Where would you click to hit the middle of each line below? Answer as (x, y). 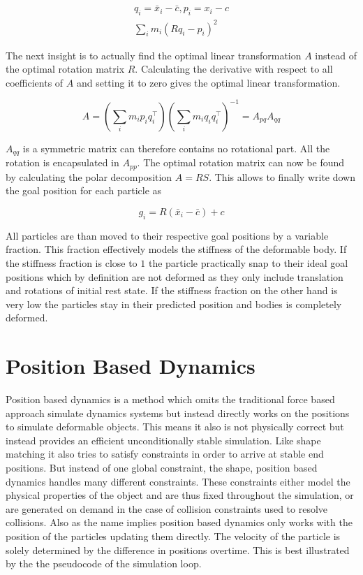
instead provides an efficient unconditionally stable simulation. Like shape (163, 440)
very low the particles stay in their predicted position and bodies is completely (174, 304)
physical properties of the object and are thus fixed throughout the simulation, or (180, 495)
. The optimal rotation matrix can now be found (241, 162)
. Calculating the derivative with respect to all (234, 69)
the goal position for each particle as (84, 190)
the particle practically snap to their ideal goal (248, 262)
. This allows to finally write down (282, 176)
